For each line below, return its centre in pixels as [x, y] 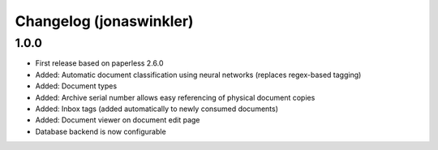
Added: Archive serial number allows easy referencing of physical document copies [175, 97]
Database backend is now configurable [101, 131]
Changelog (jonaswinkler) [104, 21]
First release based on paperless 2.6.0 [99, 63]
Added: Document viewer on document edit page [118, 120]
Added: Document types [76, 86]
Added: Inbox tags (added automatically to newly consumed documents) [157, 109]
